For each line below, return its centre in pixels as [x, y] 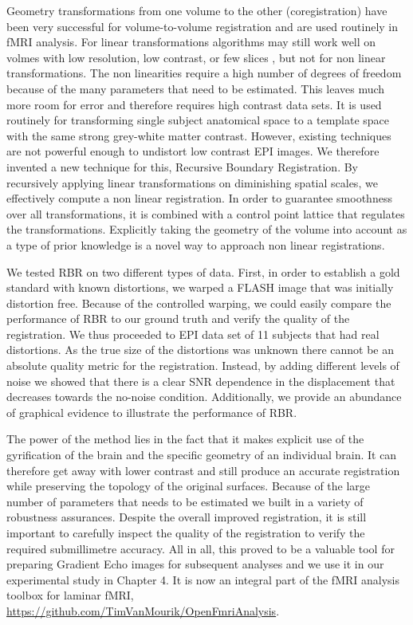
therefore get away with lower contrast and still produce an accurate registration [203, 470]
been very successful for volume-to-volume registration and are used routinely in [203, 26]
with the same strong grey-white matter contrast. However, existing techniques [199, 135]
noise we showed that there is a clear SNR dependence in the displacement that [201, 381]
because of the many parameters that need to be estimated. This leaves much [196, 88]
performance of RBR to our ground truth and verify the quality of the [178, 318]
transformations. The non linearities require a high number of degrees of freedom [204, 73]
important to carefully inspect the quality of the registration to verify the [186, 533]
